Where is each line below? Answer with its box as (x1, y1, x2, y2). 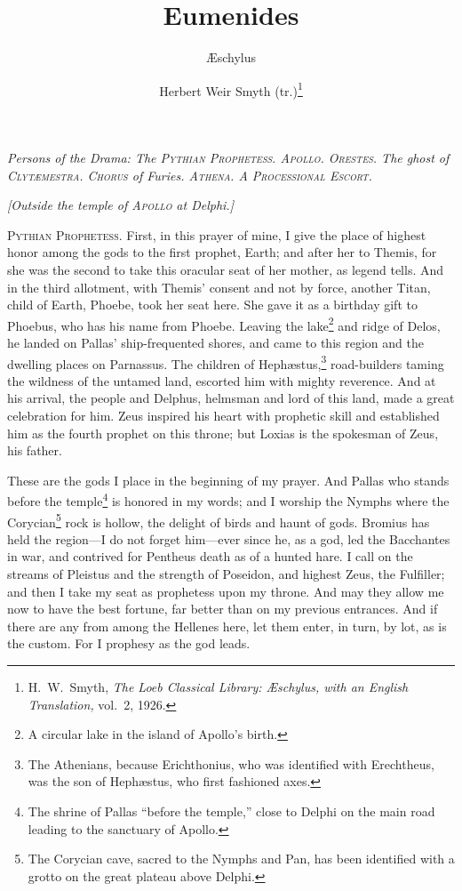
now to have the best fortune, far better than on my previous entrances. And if (7, 599, 438, 618)
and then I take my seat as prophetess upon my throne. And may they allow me (7, 582, 444, 600)
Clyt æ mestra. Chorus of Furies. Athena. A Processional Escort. (7, 165, 372, 184)
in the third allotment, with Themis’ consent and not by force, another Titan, (7, 277, 431, 296)
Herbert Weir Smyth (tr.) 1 (159, 78, 303, 100)
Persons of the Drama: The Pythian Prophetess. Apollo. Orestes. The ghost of (7, 148, 450, 166)
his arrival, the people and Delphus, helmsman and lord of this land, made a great (7, 389, 455, 407)
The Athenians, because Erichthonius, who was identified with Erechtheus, (28, 754, 434, 773)
